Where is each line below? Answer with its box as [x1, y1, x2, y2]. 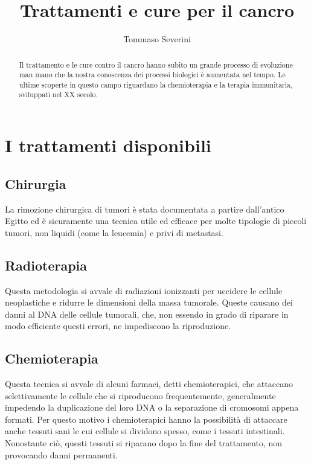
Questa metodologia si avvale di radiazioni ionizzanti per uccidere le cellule [5, 284, 283, 297]
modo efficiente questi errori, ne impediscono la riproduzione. [5, 319, 231, 332]
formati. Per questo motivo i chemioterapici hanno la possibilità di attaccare [5, 412, 287, 425]
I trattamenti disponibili [5, 133, 211, 158]
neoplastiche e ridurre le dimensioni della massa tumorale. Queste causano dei [5, 296, 293, 309]
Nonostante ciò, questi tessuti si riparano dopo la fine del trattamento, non [5, 437, 283, 449]
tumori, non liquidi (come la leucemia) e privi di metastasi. [5, 226, 223, 239]
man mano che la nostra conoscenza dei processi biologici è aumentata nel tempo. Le [19, 69, 286, 80]
